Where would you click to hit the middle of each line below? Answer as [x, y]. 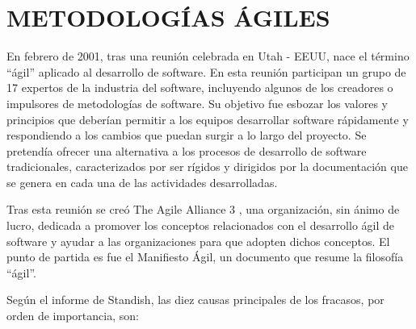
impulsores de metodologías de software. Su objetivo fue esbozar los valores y [197, 103]
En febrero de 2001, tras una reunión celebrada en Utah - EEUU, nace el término [208, 56]
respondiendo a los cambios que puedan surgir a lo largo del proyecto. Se [187, 135]
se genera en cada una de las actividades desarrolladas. [142, 182]
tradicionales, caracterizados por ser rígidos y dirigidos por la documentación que [207, 167]
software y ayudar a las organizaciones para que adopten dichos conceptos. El [198, 241]
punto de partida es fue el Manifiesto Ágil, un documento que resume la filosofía [205, 257]
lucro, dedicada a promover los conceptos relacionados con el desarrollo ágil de [201, 225]
